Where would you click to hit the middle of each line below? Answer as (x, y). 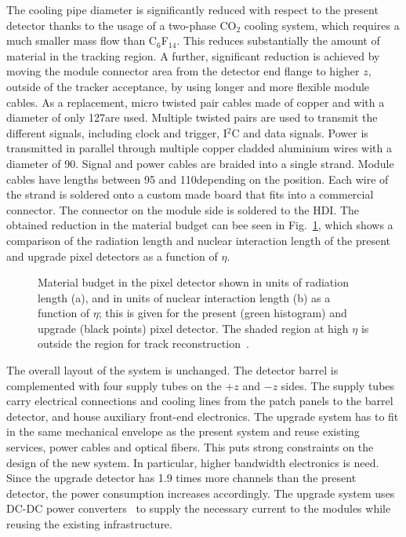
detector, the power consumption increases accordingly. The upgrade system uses (201, 493)
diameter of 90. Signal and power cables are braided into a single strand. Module (200, 163)
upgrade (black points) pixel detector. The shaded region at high (193, 328)
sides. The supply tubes (338, 385)
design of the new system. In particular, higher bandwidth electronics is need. (193, 462)
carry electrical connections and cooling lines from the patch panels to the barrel (200, 401)
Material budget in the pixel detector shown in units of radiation (193, 282)
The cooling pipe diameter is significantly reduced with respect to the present (192, 9)
